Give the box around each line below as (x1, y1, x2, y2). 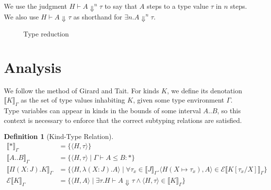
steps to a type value (147, 1, 209, 11)
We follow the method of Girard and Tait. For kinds (4, 85, 159, 95)
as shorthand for (73, 11, 122, 21)
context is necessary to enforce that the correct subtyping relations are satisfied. (4, 115, 242, 125)
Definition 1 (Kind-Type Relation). (4, 131, 114, 141)
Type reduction (23, 29, 69, 38)
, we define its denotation (167, 85, 242, 95)
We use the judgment (4, 1, 67, 11)
